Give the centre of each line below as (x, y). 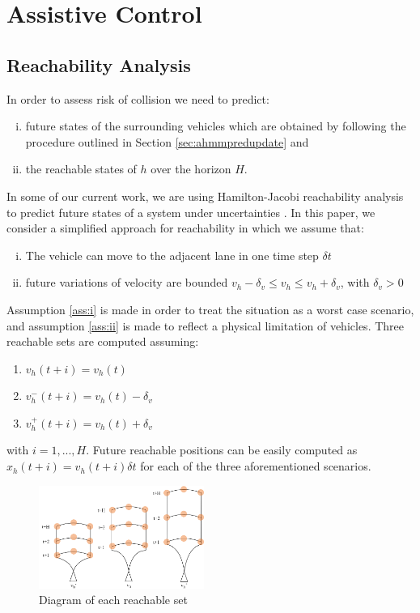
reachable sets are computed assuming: (103, 341)
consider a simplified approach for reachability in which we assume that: (185, 228)
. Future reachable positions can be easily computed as (222, 450)
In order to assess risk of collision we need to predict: (138, 98)
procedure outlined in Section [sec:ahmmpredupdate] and (167, 141)
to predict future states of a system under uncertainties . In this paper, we (191, 212)
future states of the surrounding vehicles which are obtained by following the (216, 126)
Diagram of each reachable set (113, 600)
